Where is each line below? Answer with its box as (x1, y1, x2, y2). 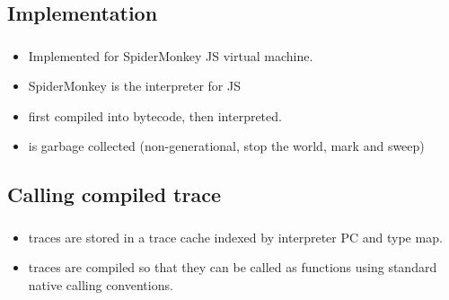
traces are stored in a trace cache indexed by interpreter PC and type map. (28, 227, 443, 246)
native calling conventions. (28, 275, 173, 294)
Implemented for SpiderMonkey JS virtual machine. (28, 46, 313, 65)
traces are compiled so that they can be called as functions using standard (28, 258, 437, 277)
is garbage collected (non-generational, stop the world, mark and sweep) (28, 137, 425, 155)
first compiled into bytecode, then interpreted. (28, 106, 282, 125)
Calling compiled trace (7, 181, 221, 208)
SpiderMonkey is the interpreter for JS (28, 76, 241, 95)
